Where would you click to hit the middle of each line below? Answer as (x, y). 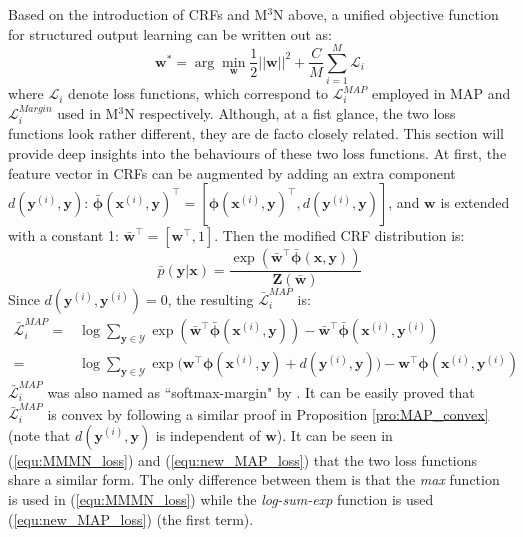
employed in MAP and (441, 93)
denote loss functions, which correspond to (198, 93)
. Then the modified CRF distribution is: (339, 235)
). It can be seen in (334, 434)
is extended (475, 202)
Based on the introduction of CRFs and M (138, 14)
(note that (39, 434)
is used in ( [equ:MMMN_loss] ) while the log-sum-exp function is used (221, 499)
